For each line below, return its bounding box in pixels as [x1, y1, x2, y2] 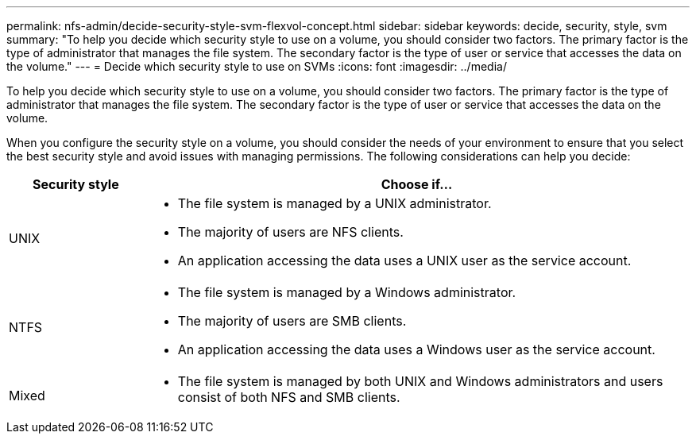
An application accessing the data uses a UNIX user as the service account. [177, 253, 632, 268]
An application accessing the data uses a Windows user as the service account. [177, 342, 655, 357]
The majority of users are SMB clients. [177, 313, 407, 329]
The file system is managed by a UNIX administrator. [177, 195, 492, 211]
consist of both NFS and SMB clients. [177, 389, 400, 405]
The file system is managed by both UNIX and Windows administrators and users [177, 373, 663, 389]
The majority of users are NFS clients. [177, 224, 404, 240]
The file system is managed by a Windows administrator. [177, 284, 516, 300]
